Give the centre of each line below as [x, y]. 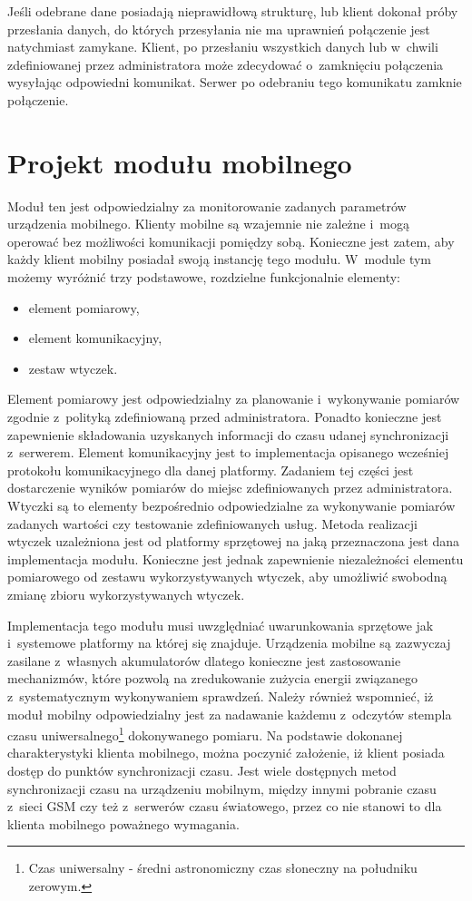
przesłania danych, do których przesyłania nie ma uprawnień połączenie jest [219, 29]
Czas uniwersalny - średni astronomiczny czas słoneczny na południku [223, 868]
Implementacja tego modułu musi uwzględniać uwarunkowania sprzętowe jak [221, 625]
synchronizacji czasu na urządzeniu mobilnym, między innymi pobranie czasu [222, 788]
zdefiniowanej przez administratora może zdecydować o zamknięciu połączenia [226, 64]
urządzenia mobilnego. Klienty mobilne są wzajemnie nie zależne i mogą [209, 224]
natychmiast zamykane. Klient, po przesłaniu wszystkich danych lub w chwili [223, 47]
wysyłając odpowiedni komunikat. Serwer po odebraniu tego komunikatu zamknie [235, 82]
